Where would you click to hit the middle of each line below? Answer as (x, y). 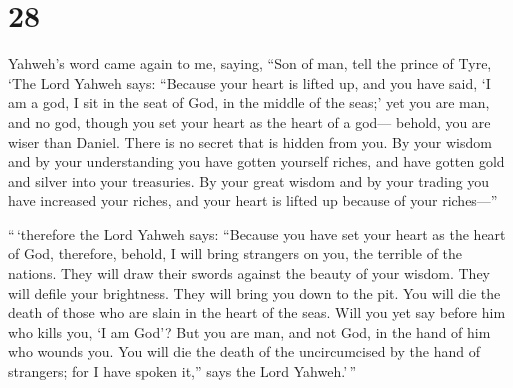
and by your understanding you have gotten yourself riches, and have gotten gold (256, 161)
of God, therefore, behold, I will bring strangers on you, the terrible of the (235, 253)
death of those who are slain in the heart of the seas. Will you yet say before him (257, 312)
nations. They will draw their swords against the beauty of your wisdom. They (249, 273)
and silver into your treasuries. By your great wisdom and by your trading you (249, 180)
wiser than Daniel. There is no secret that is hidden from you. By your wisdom (250, 141)
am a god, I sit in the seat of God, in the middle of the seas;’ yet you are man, (249, 102)
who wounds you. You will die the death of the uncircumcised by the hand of (244, 351)
